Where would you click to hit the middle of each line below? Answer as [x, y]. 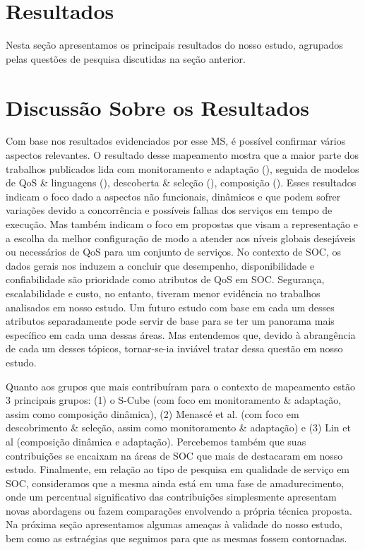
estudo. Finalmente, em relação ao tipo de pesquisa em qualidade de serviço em [178, 469]
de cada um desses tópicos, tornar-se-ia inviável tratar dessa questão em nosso [174, 348]
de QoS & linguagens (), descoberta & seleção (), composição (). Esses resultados [181, 183]
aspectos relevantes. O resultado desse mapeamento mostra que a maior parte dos [182, 155]
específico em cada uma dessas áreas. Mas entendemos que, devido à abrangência [181, 334]
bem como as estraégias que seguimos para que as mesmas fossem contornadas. [176, 538]
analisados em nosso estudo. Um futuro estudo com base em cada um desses [170, 307]
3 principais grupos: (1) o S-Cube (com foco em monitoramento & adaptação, [174, 400]
